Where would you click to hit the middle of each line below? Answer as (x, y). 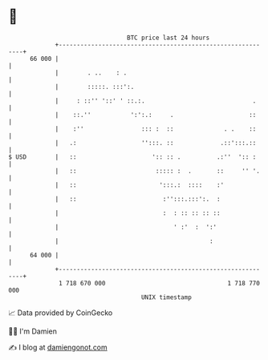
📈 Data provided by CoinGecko (61, 313)
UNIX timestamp (166, 297)
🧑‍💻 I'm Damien (33, 331)
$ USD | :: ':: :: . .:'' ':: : (132, 157)
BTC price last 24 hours (169, 38)
